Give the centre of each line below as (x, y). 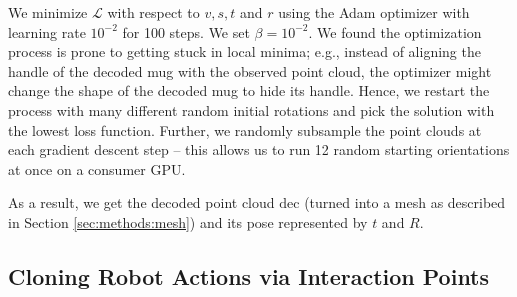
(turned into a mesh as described (405, 202)
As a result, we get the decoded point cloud (141, 202)
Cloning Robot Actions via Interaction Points (249, 275)
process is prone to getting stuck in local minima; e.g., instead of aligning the (244, 51)
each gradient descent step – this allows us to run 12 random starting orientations (259, 149)
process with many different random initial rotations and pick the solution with (251, 109)
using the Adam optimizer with (374, 12)
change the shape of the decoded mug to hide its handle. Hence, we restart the (249, 90)
